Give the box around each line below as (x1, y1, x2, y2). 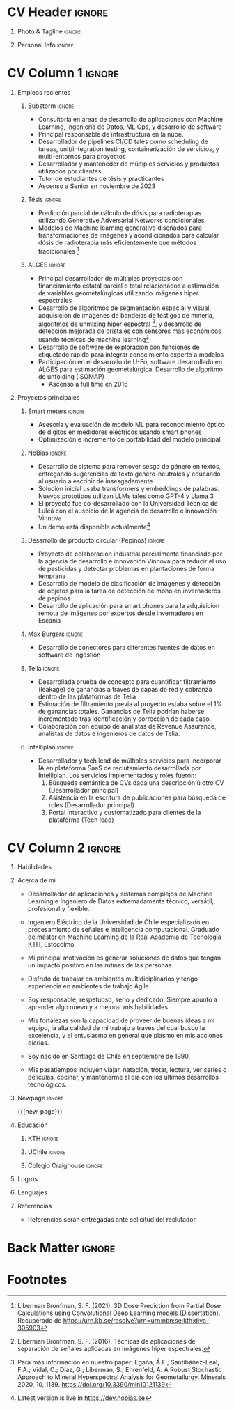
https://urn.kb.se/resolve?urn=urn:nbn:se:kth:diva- (63, 1316, 210, 1324)
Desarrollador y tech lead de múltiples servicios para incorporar (38, 756, 221, 765)
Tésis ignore (27, 195, 61, 203)
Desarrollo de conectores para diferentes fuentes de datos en (38, 643, 216, 651)
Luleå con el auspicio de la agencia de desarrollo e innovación (38, 506, 217, 515)
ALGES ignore (27, 260, 66, 269)
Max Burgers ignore (27, 630, 84, 638)
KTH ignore (27, 1135, 59, 1143)
